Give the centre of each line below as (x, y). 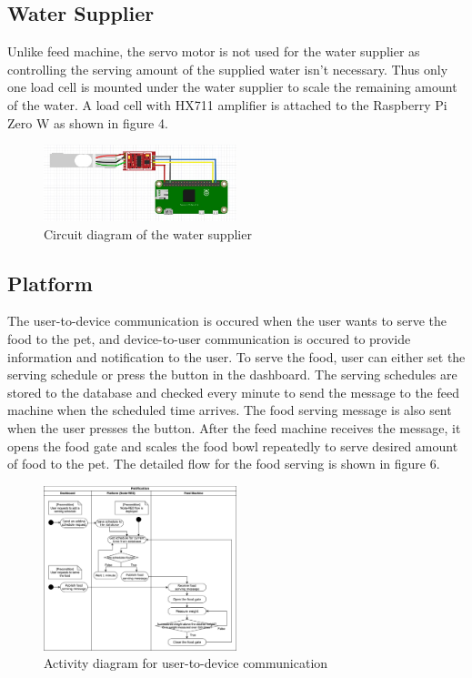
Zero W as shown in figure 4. (88, 122)
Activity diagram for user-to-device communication (186, 663)
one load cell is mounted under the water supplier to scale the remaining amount (232, 87)
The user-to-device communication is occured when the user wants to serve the (227, 321)
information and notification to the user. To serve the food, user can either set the (236, 356)
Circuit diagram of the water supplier (148, 233)
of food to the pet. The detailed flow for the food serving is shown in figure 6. (224, 464)
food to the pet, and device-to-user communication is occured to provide (209, 339)
